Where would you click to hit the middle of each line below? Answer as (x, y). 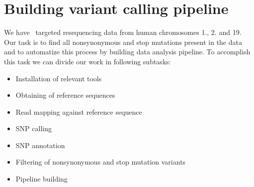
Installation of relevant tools (59, 78)
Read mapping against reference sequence (79, 111)
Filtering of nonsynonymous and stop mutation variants (101, 162)
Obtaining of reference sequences (65, 95)
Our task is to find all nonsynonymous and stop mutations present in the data (123, 42)
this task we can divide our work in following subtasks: (87, 61)
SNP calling (34, 128)
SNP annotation (40, 145)
